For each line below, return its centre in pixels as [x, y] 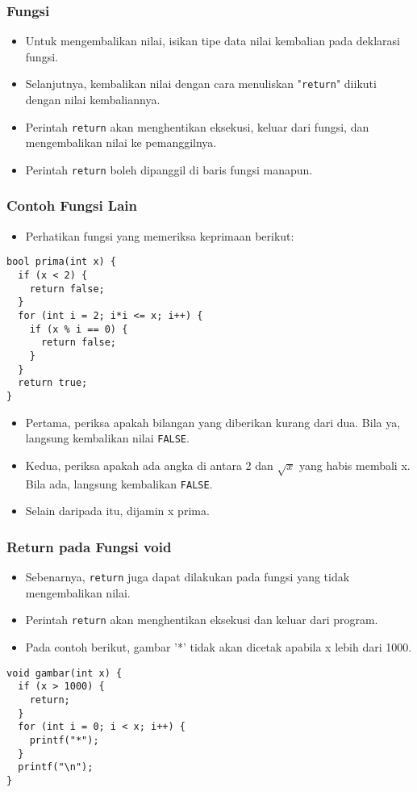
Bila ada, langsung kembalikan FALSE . [119, 483]
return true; [53, 383]
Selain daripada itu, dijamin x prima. [117, 511]
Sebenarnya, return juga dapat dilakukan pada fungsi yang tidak [188, 577]
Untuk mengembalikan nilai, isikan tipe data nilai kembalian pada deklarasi [213, 41]
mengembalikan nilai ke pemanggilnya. [121, 142]
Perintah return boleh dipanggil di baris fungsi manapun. [169, 169]
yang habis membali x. [354, 465]
